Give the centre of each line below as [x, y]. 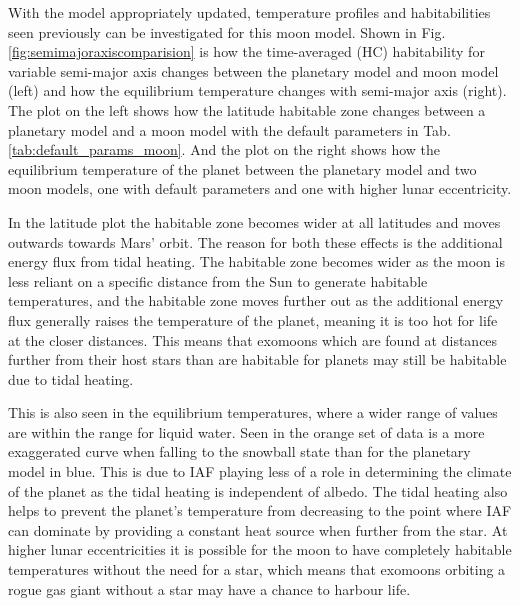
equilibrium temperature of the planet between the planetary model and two [242, 168]
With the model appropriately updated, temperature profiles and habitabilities [249, 12]
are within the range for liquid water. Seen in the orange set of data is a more [246, 431]
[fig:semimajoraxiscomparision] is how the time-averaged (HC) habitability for [246, 51]
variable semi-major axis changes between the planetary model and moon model [253, 70]
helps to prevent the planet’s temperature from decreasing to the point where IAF [260, 510]
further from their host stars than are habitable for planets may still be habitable [257, 359]
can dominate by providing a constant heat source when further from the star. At [258, 529]
